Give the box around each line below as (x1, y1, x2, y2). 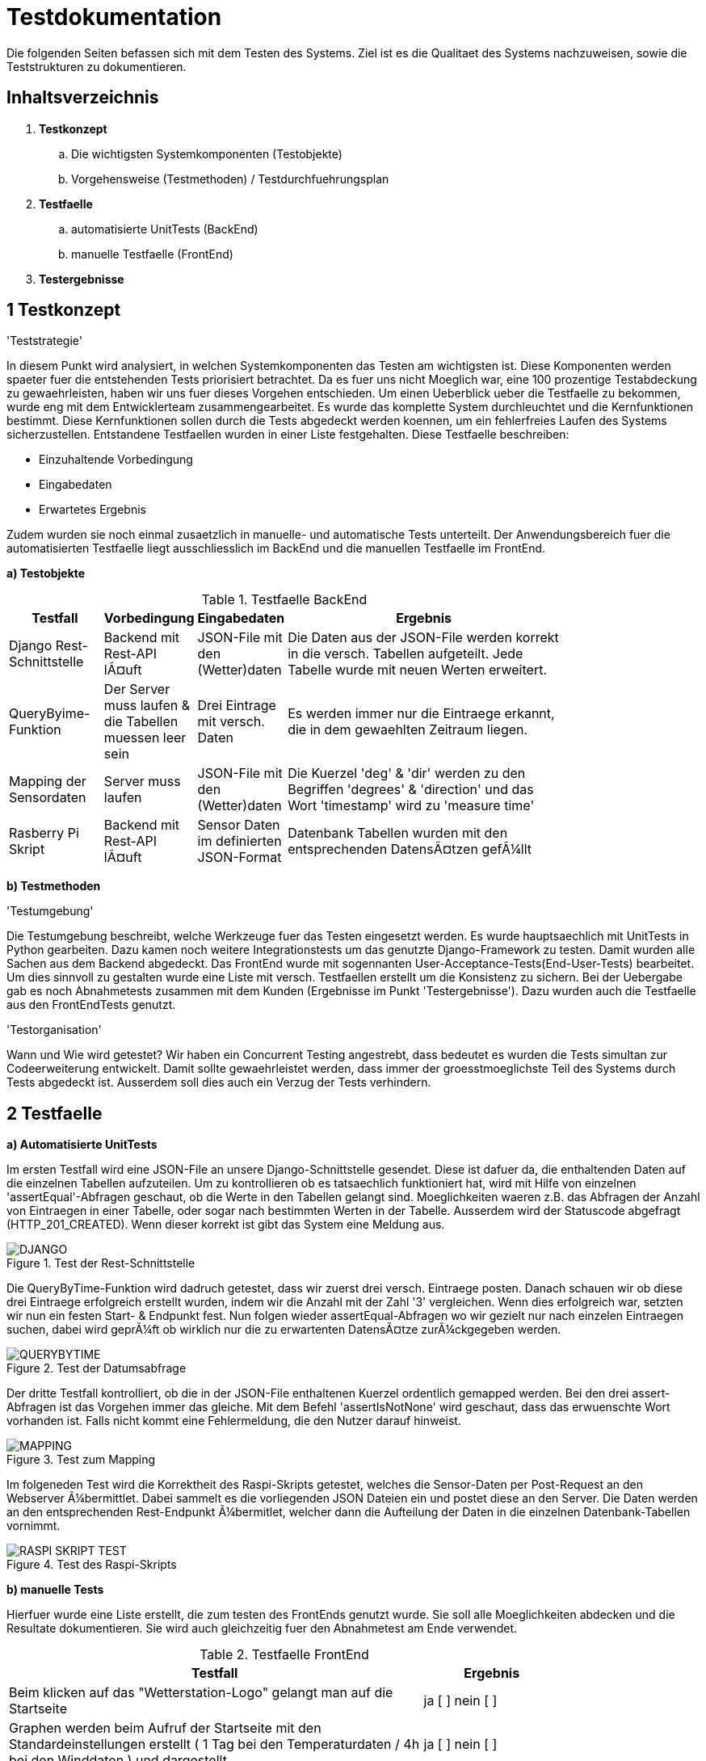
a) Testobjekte (6, 566, 86, 581)
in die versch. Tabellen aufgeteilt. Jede (288, 645, 523, 662)
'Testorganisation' (6, 1023, 102, 1037)
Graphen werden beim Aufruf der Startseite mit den (9, 1720, 321, 1737)
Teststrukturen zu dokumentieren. (6, 59, 187, 74)
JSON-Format (197, 849, 282, 866)
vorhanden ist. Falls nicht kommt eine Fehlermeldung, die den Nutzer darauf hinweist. (6, 1414, 461, 1428)
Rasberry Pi (9, 825, 79, 842)
